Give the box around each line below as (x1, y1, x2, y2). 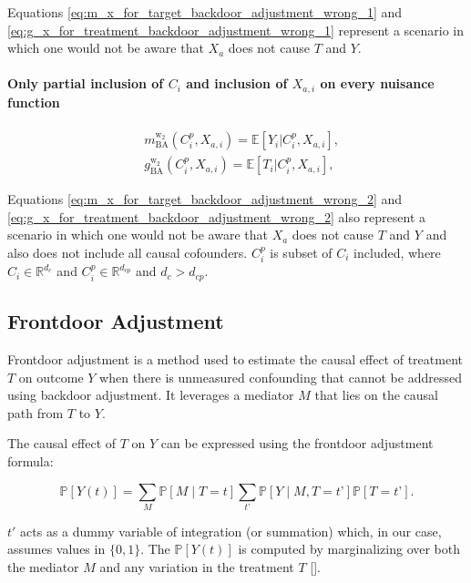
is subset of (270, 242, 333, 261)
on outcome (18, 367, 84, 386)
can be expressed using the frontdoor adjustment (160, 434, 434, 453)
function (7, 92, 60, 111)
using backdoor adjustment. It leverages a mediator (7, 385, 294, 404)
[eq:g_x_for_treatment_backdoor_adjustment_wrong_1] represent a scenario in (7, 20, 465, 39)
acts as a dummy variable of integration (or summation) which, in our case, (20, 521, 442, 540)
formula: (7, 451, 54, 470)
